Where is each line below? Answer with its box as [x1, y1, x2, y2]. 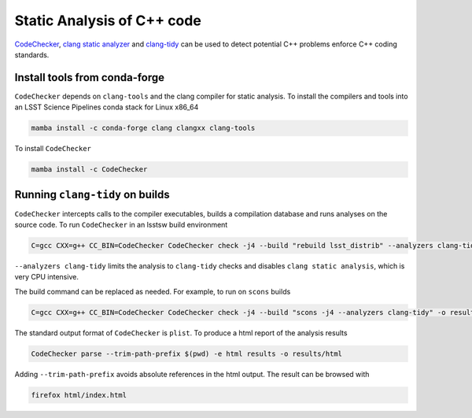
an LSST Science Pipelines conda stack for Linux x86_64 [14, 102, 199, 112]
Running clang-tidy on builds [14, 187, 171, 201]
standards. [14, 50, 50, 59]
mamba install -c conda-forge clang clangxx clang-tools [31, 124, 256, 133]
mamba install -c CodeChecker [31, 165, 148, 174]
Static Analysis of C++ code [14, 12, 202, 29]
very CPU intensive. [14, 272, 79, 282]
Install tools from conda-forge [14, 71, 165, 84]
